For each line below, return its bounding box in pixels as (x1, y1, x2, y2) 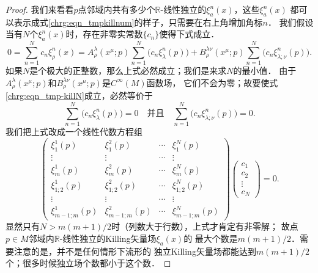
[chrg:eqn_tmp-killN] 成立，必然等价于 (6, 89, 153, 102)
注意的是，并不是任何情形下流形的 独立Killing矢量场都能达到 (13, 244, 256, 257)
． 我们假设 (267, 15, 314, 28)
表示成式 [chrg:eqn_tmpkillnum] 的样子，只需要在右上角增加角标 (13, 15, 263, 28)
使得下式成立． (159, 27, 220, 40)
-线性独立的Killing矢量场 (59, 231, 157, 244)
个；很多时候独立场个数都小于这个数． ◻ (6, 257, 171, 269)
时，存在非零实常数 (65, 27, 143, 40)
